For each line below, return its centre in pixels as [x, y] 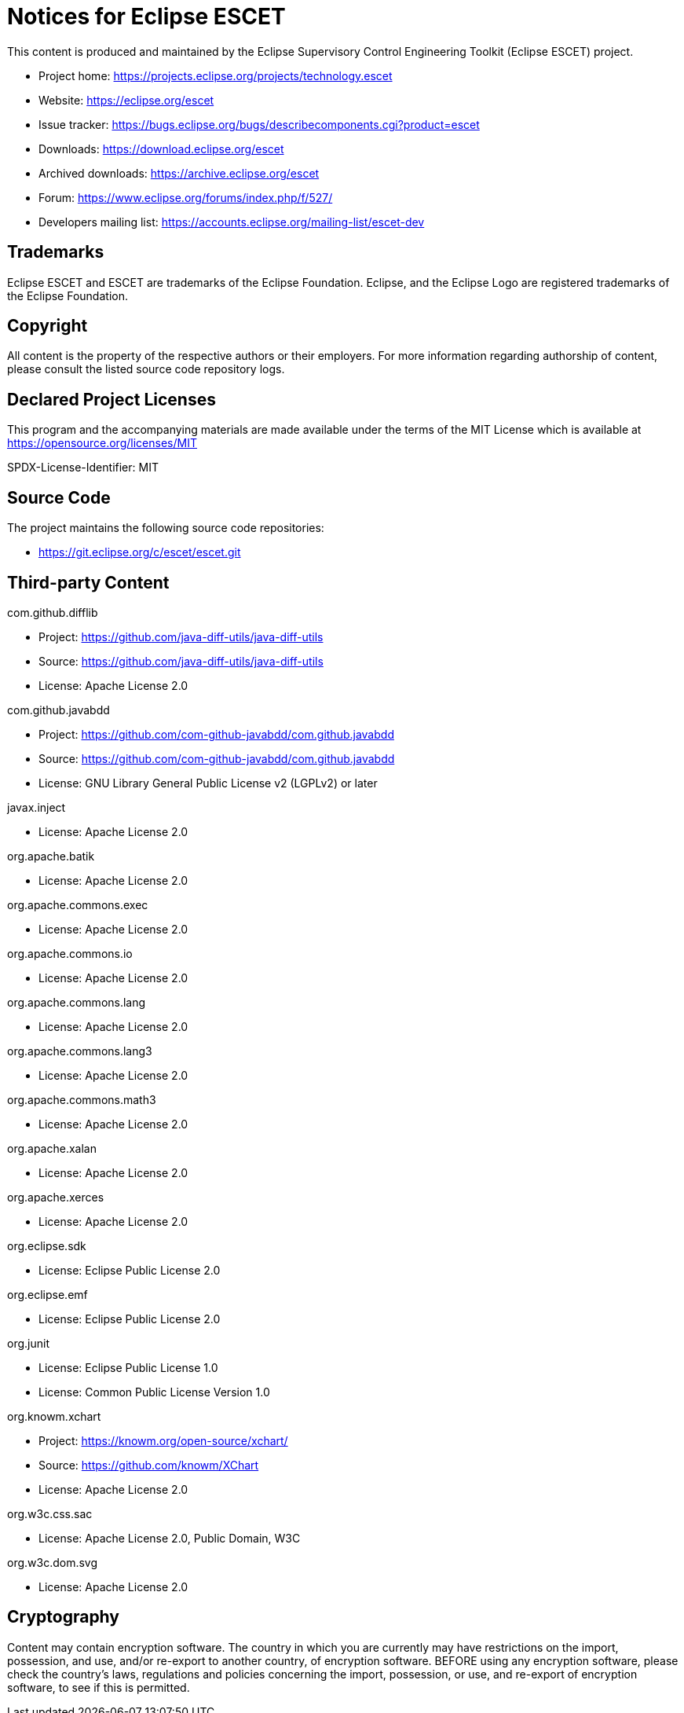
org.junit [28, 1343]
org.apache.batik [51, 856]
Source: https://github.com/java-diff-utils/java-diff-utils [181, 661]
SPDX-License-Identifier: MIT [83, 468]
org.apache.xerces [56, 1197]
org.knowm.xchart [54, 1416]
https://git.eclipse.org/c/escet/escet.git [140, 552]
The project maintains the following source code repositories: [166, 528]
